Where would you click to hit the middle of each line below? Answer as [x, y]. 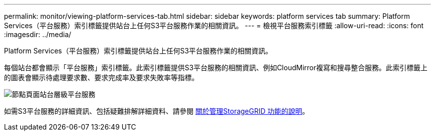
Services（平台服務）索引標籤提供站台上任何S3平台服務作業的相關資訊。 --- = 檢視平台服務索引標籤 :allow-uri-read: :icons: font [214, 25]
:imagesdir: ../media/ [38, 34]
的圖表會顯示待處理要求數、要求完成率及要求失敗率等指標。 [101, 77]
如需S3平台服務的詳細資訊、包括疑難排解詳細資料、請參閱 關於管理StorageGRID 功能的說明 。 [157, 111]
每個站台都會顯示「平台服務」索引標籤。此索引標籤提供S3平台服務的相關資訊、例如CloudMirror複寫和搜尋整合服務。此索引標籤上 [216, 67]
